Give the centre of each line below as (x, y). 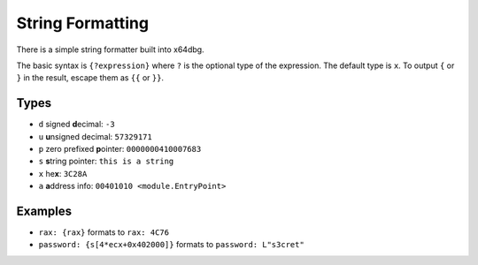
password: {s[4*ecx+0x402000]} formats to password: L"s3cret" (171, 245)
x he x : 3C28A (63, 173)
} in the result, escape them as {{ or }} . (90, 78)
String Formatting (83, 23)
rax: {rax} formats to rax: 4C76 (104, 232)
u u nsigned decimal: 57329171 (95, 136)
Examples (44, 211)
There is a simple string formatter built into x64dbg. (110, 49)
